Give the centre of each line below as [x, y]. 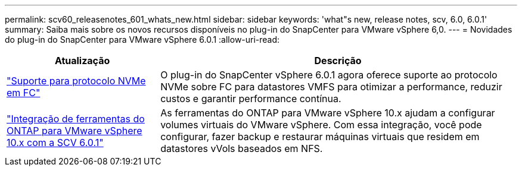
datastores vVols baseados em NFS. [242, 148]
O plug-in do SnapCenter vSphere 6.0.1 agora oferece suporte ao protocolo [329, 75]
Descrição [338, 61]
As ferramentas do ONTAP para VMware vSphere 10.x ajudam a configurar [328, 113]
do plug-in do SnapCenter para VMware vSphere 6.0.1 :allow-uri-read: [142, 39]
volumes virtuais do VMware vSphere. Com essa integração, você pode [321, 125]
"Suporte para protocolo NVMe [76, 81]
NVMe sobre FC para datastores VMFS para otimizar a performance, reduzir [331, 87]
